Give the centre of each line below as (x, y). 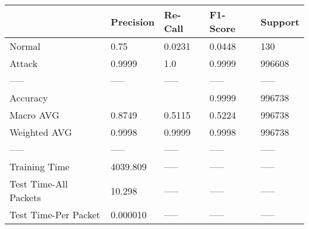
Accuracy (29, 98)
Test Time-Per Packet (55, 214)
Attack (24, 63)
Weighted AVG (41, 132)
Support (280, 21)
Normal (25, 46)
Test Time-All (39, 184)
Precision (133, 21)
